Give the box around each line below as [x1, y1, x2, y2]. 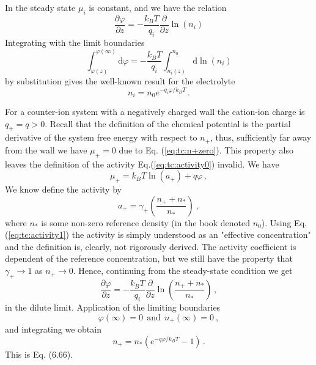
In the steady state [5, 1, 76, 13]
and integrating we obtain [5, 323, 101, 336]
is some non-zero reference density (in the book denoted [41, 216, 251, 229]
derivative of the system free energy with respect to [5, 131, 197, 144]
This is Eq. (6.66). [5, 347, 73, 360]
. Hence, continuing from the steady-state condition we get [73, 264, 293, 277]
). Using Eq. [261, 216, 307, 229]
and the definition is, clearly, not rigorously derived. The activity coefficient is [5, 240, 296, 253]
